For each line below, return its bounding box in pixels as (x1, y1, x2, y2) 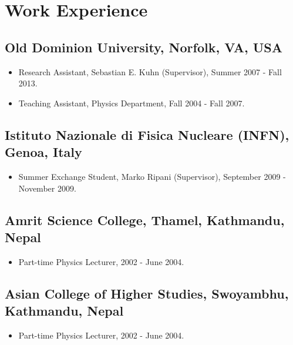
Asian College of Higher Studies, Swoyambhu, (5, 284, 289, 302)
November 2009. (18, 182, 76, 194)
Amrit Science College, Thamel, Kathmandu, (5, 210, 285, 229)
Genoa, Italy (5, 143, 82, 161)
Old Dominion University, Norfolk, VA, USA (5, 38, 282, 56)
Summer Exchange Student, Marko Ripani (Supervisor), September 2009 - (18, 170, 286, 182)
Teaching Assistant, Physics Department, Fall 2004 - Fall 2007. (18, 96, 245, 109)
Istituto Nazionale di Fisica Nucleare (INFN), (5, 125, 289, 143)
